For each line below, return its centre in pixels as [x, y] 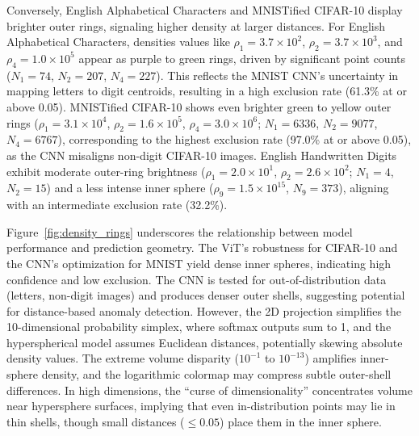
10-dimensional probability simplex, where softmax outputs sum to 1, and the [199, 327]
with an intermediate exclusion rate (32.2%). [117, 205]
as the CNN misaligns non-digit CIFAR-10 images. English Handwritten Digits [202, 155]
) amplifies [331, 358]
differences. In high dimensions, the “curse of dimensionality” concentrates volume [209, 390]
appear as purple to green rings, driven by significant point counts [242, 58]
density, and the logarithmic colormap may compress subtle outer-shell [216, 374]
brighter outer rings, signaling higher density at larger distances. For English [196, 25]
